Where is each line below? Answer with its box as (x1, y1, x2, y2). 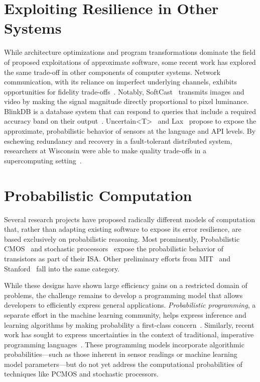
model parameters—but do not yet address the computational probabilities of (4, 358, 242, 369)
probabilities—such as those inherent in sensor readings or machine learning (4, 349, 237, 359)
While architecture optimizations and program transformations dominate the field (4, 47, 256, 57)
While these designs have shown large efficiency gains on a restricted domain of (4, 280, 247, 291)
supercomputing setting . (4, 155, 82, 165)
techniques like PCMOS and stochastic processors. (4, 368, 159, 379)
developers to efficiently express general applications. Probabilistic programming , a (4, 300, 256, 310)
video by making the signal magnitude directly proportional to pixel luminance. (4, 96, 249, 107)
